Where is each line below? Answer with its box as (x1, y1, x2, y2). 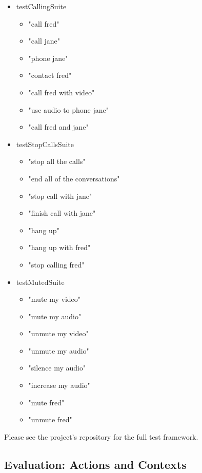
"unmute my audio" (28, 345, 89, 356)
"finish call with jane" (28, 208, 96, 218)
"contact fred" (28, 70, 72, 80)
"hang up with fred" (28, 242, 91, 253)
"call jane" (28, 35, 60, 46)
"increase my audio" (28, 380, 90, 390)
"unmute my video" (28, 328, 89, 339)
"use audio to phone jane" (28, 104, 109, 115)
